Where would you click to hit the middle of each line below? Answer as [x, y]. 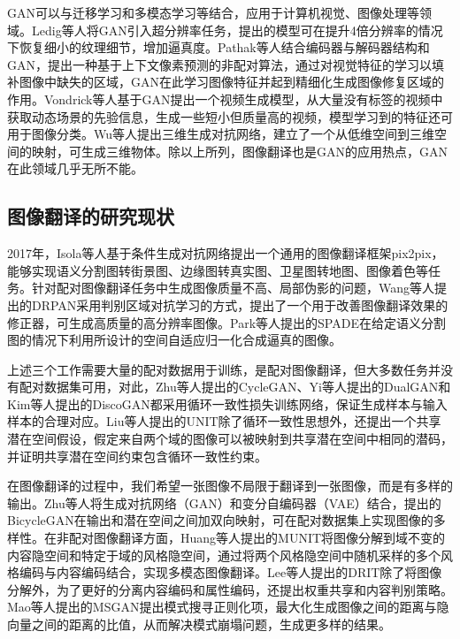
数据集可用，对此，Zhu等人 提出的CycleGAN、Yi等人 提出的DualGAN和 [247, 387]
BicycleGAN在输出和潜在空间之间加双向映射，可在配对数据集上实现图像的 [220, 520]
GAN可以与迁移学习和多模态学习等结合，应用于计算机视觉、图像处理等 [213, 12]
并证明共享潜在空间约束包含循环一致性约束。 [137, 456]
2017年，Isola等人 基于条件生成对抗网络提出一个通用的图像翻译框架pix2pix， [226, 253]
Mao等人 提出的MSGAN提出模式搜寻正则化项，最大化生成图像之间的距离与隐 [228, 607]
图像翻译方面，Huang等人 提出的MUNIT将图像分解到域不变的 [269, 538]
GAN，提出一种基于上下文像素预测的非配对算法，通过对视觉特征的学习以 [219, 64]
